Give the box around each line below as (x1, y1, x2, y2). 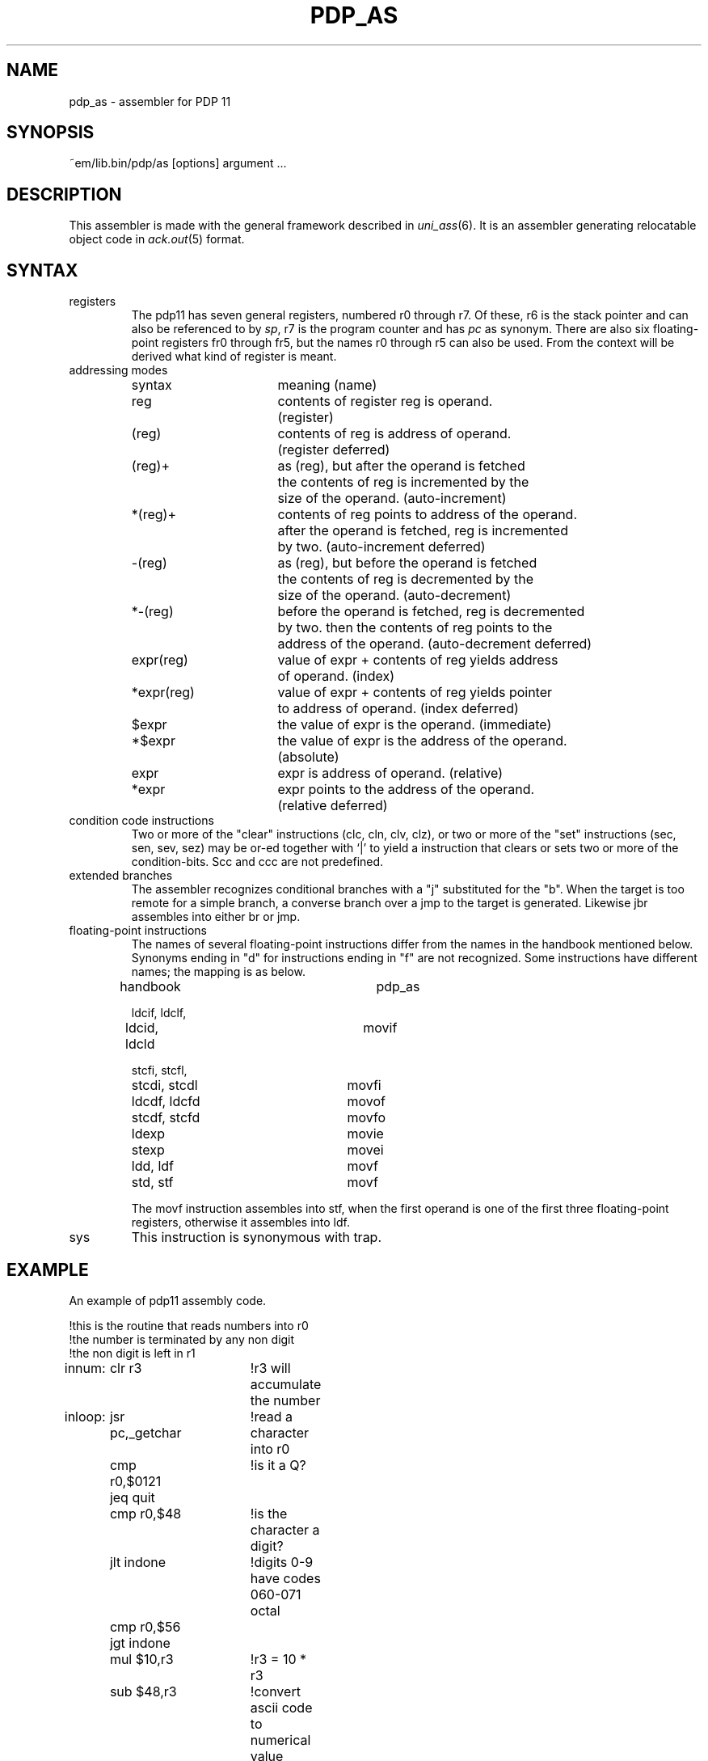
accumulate (250, 1375, 322, 1392)
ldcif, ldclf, (131, 1006, 187, 1020)
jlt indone (109, 1553, 166, 1570)
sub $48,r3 (109, 1683, 177, 1700)
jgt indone (109, 1634, 171, 1651)
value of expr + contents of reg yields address (277, 652, 558, 669)
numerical (250, 1731, 311, 1748)
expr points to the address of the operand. (277, 781, 535, 798)
